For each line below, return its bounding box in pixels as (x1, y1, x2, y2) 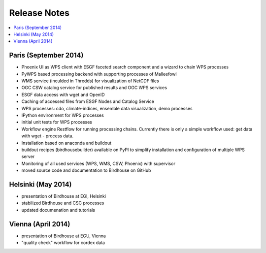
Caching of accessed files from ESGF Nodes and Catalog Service (21, 98, 155, 104)
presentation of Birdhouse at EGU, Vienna (21, 233, 106, 239)
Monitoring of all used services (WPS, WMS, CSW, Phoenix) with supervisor (21, 160, 176, 166)
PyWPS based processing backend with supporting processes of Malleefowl (21, 71, 177, 77)
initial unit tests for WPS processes (21, 119, 92, 125)
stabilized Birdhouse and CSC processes (21, 200, 104, 206)
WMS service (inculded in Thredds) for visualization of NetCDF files (21, 78, 160, 84)
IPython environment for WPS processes (21, 112, 104, 118)
